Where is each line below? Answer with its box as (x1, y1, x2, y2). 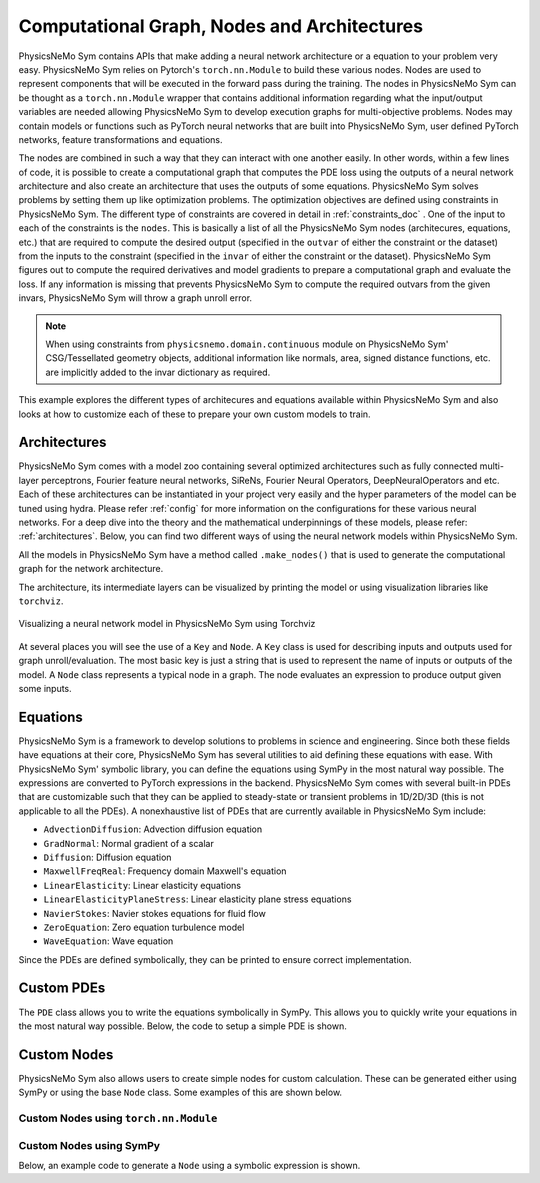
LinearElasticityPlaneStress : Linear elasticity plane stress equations (43, 893, 352, 905)
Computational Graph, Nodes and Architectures (18, 15, 424, 37)
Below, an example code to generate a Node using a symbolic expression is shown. (18, 1159, 361, 1171)
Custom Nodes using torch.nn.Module (18, 1111, 218, 1125)
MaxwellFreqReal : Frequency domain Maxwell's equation (43, 865, 287, 877)
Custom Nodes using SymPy (18, 1138, 160, 1152)
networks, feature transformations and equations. (18, 133, 223, 145)
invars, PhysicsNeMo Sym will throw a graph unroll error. (18, 292, 253, 304)
